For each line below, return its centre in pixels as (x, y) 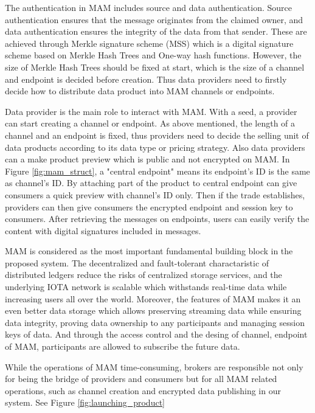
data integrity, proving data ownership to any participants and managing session (155, 322)
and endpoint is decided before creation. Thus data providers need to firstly (146, 79)
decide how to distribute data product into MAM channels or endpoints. (140, 91)
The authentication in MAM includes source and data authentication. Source (148, 7)
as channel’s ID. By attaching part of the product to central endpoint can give (151, 183)
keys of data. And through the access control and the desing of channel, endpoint (156, 334)
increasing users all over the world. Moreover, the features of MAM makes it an (153, 298)
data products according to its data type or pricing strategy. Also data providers (155, 147)
